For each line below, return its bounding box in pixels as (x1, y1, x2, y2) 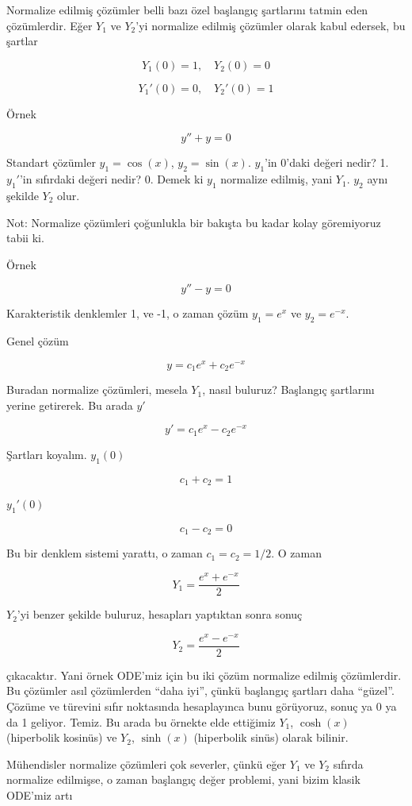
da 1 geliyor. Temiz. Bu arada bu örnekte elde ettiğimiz (6, 713, 276, 730)
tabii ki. (6, 229, 44, 246)
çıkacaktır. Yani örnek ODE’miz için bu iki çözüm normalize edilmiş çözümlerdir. (6, 666, 402, 683)
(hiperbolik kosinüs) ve (6, 729, 117, 746)
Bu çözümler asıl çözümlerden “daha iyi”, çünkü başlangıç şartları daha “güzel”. (6, 682, 395, 699)
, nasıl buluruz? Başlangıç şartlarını (202, 381, 375, 398)
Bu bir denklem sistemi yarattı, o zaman (6, 545, 203, 561)
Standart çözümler (6, 154, 96, 171)
